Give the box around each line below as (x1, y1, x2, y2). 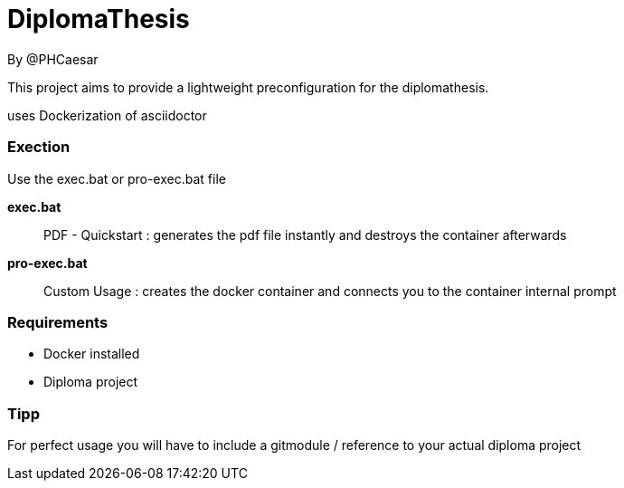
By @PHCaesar (7, 51, 99, 67)
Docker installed (43, 346, 140, 362)
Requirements (7, 312, 109, 331)
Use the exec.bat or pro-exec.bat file (7, 170, 226, 187)
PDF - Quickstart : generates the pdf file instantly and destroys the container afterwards (43, 226, 567, 243)
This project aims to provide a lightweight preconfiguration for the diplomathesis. (7, 79, 489, 95)
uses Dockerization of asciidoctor (7, 107, 207, 123)
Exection (7, 138, 71, 157)
